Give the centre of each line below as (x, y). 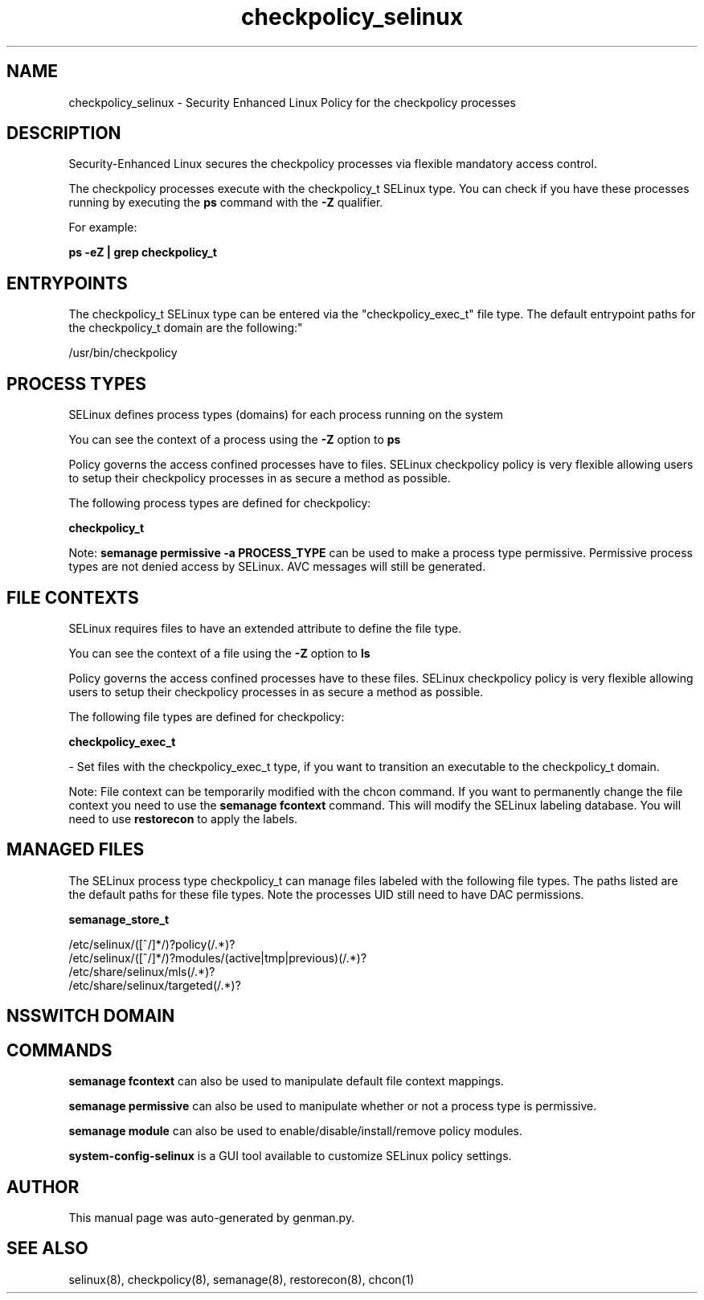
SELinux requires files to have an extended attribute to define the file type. (265, 628)
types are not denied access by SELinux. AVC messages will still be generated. (277, 567)
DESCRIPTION (64, 133)
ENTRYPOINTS (67, 283)
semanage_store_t (119, 919)
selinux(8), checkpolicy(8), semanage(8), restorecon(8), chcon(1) (241, 1279)
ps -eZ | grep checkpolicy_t (143, 252)
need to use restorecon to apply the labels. (183, 818)
